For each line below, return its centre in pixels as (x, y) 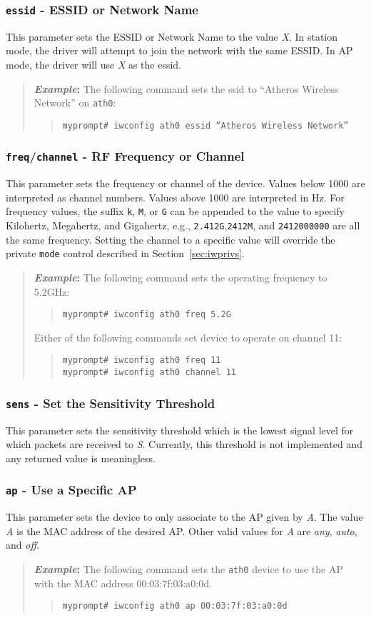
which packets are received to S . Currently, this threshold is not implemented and (184, 444)
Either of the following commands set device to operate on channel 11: (188, 337)
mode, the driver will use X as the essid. (94, 64)
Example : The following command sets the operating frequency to (181, 277)
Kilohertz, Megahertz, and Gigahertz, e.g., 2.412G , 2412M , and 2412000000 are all (183, 225)
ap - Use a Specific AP (71, 490)
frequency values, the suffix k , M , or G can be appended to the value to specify (175, 211)
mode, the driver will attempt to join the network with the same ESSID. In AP (179, 50)
